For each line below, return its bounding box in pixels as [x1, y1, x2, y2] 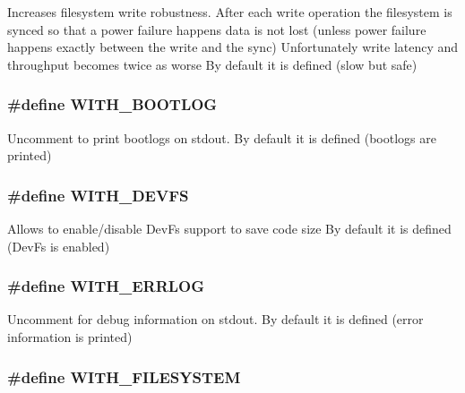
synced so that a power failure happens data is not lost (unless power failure [7, 20, 426, 38]
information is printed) [7, 328, 133, 346]
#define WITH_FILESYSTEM [7, 365, 241, 388]
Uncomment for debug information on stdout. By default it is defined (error [7, 310, 424, 329]
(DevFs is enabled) [7, 236, 110, 255]
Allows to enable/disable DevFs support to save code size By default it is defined [7, 219, 452, 237]
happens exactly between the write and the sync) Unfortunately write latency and [7, 38, 459, 56]
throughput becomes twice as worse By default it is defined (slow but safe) [7, 55, 418, 73]
